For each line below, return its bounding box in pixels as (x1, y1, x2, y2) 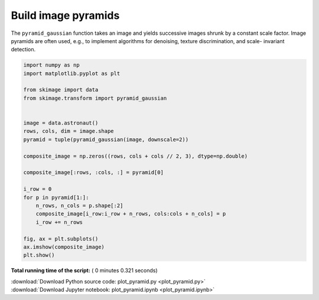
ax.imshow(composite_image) (23, 243, 105, 250)
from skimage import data (23, 86, 99, 93)
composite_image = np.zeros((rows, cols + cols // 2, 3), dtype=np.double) (23, 152, 248, 159)
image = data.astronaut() (23, 120, 99, 126)
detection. (11, 46, 36, 53)
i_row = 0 (23, 186, 52, 193)
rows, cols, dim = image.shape (23, 128, 115, 135)
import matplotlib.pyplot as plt (23, 70, 121, 77)
